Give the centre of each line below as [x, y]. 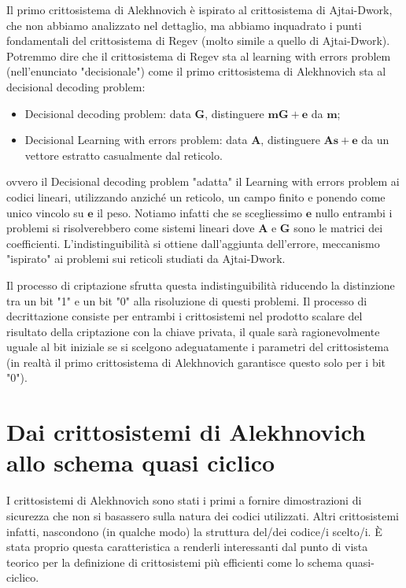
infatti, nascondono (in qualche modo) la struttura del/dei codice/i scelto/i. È [194, 531]
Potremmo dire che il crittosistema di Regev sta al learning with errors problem [199, 55]
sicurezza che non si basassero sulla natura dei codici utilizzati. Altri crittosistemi [203, 515]
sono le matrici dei [338, 228]
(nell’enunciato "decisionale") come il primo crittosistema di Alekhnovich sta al [196, 71]
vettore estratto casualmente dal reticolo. [124, 155]
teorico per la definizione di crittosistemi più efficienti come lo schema [174, 562]
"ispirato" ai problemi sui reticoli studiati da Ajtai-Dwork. [146, 259]
